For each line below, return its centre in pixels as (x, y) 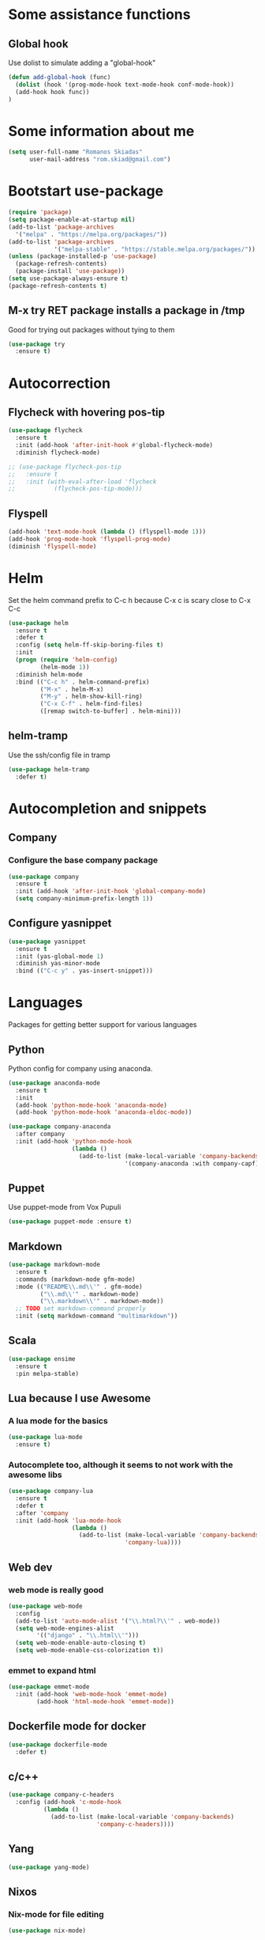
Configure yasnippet (60, 923)
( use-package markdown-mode (54, 1265)
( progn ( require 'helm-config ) (67, 660)
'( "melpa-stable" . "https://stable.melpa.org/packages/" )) (155, 249)
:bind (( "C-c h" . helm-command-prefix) (82, 682)
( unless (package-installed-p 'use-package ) (82, 256)
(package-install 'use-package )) (70, 271)
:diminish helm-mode (49, 674)
